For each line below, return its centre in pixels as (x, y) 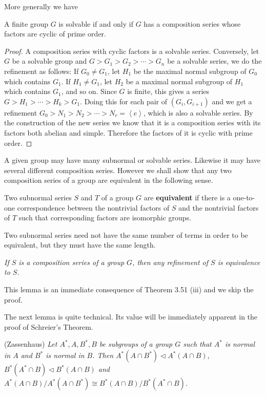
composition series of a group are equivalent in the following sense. (109, 180)
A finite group (26, 23)
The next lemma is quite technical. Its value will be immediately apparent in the (131, 317)
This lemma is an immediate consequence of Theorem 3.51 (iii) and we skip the (129, 289)
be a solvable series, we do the (214, 61)
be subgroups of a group (136, 344)
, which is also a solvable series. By (198, 112)
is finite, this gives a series (168, 91)
